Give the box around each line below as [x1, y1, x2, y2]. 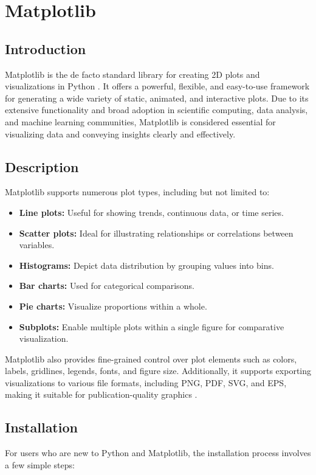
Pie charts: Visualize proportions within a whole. [19, 299, 207, 312]
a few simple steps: [5, 458, 75, 471]
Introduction [5, 39, 86, 58]
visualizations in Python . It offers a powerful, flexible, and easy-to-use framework [5, 80, 310, 92]
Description [5, 157, 79, 176]
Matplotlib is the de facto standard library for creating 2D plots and [5, 68, 260, 80]
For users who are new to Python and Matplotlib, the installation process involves [5, 446, 311, 459]
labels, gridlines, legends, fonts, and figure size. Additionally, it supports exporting [5, 364, 311, 377]
